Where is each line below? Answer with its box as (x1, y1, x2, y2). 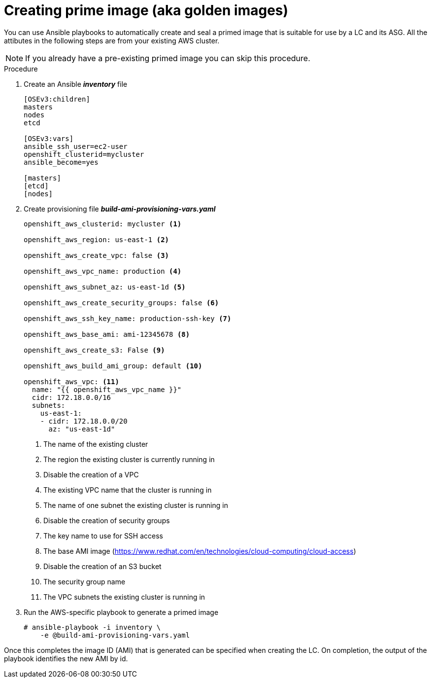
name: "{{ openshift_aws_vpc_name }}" (32, 385, 182, 394)
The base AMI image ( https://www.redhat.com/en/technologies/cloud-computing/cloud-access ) (43, 546, 356, 555)
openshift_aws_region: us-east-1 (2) (24, 235, 169, 244)
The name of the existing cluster (43, 439, 148, 448)
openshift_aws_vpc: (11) (24, 377, 119, 386)
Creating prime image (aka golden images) (4, 2, 289, 19)
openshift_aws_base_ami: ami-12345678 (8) (24, 330, 190, 338)
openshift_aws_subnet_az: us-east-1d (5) (24, 283, 186, 291)
